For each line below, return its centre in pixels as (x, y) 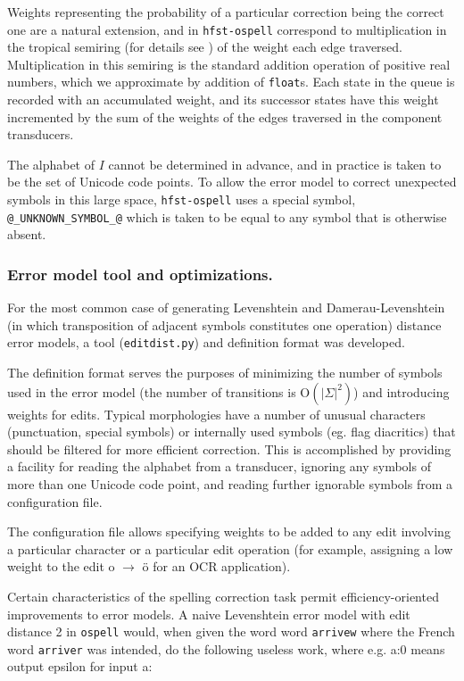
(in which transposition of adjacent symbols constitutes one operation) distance (224, 324)
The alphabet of (51, 164)
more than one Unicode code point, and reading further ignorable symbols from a (230, 484)
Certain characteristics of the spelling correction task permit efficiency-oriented (223, 596)
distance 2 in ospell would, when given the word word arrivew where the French (231, 631)
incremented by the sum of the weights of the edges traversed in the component (225, 116)
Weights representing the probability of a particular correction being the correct (226, 12)
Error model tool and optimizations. (140, 274)
